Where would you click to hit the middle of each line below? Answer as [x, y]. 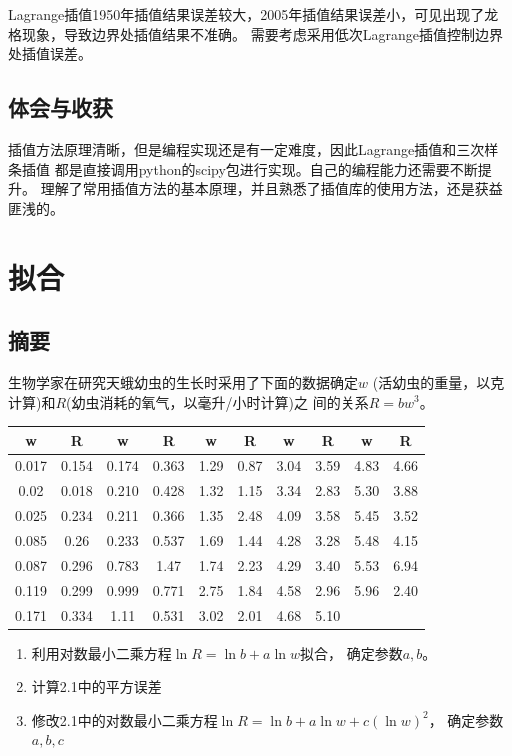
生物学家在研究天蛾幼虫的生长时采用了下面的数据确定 [183, 381]
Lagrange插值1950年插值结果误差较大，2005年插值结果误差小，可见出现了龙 [253, 14]
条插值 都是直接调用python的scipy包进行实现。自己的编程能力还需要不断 [243, 168]
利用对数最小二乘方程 [101, 652]
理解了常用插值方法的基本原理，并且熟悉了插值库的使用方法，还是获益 [271, 188]
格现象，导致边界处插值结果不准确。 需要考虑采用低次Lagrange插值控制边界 [255, 33]
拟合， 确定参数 [351, 652]
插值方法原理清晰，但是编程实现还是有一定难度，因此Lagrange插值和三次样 [253, 148]
